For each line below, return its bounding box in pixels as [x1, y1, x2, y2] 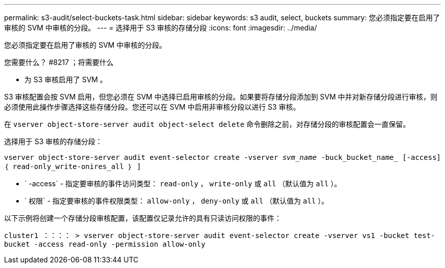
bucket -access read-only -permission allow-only [4, 240, 206, 248]
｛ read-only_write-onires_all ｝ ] [4, 162, 141, 171]
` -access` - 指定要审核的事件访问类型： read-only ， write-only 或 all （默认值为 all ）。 [24, 179, 341, 188]
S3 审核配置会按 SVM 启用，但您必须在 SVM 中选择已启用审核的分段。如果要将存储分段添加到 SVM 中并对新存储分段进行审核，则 [4, 92, 438, 101]
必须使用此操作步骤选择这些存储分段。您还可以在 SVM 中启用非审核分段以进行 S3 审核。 [4, 103, 300, 111]
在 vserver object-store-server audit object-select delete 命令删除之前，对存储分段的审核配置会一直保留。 [4, 120, 410, 128]
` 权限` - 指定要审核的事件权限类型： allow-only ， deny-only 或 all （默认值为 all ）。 [24, 196, 329, 205]
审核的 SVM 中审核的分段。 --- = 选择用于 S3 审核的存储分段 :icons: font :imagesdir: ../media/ [4, 23, 317, 32]
